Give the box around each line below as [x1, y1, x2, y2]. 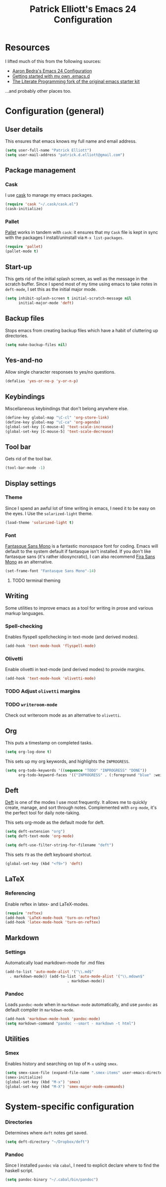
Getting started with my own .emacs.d [12, 73, 90, 79]
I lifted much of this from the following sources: [5, 58, 101, 64]
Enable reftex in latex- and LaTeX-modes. [5, 901, 89, 907]
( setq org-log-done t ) [5, 749, 52, 754]
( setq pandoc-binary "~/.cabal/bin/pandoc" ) [5, 1177, 98, 1183]
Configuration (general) [5, 106, 105, 117]
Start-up [5, 263, 32, 271]
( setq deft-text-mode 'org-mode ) [5, 834, 74, 839]
